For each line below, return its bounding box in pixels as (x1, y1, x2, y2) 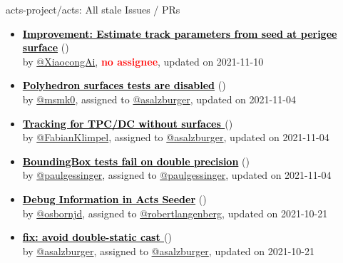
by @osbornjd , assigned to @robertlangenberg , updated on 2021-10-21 (22, 205, 328, 220)
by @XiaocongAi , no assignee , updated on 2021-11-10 (22, 53, 264, 68)
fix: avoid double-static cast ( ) (22, 230, 172, 244)
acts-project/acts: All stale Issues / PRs (6, 2, 180, 16)
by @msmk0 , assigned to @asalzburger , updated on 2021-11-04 (22, 91, 296, 106)
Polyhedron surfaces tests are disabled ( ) (22, 78, 226, 93)
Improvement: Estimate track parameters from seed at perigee (22, 26, 337, 41)
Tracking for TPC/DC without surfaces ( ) (22, 115, 233, 130)
